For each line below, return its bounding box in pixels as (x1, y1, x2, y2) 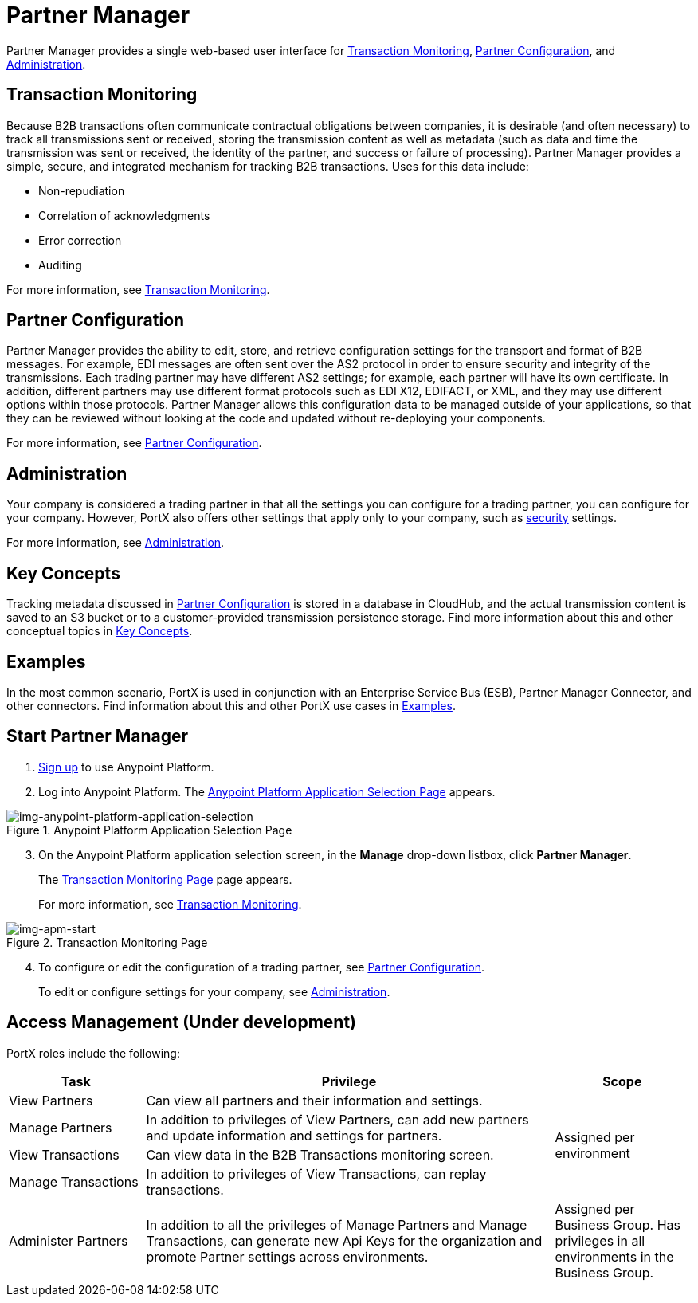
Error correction (38, 233, 122, 247)
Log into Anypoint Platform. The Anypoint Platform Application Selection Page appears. (38, 784, 496, 799)
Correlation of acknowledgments (38, 208, 210, 222)
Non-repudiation (38, 183, 125, 198)
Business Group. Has (555, 1216, 680, 1233)
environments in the (555, 1248, 674, 1265)
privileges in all (555, 1232, 645, 1249)
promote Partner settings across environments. (146, 1248, 429, 1265)
